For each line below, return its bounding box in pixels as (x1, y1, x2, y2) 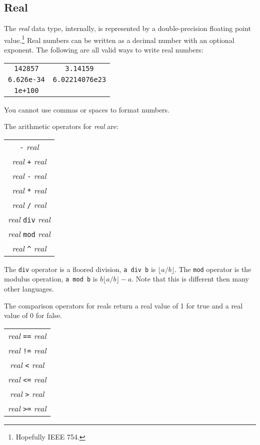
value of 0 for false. (4, 310, 62, 320)
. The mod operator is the (174, 263, 251, 274)
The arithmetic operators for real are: (4, 121, 118, 131)
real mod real (8, 227, 50, 239)
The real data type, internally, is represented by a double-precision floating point (4, 23, 251, 33)
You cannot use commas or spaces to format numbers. (4, 104, 170, 114)
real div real (8, 213, 50, 225)
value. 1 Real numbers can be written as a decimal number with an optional (4, 33, 234, 45)
